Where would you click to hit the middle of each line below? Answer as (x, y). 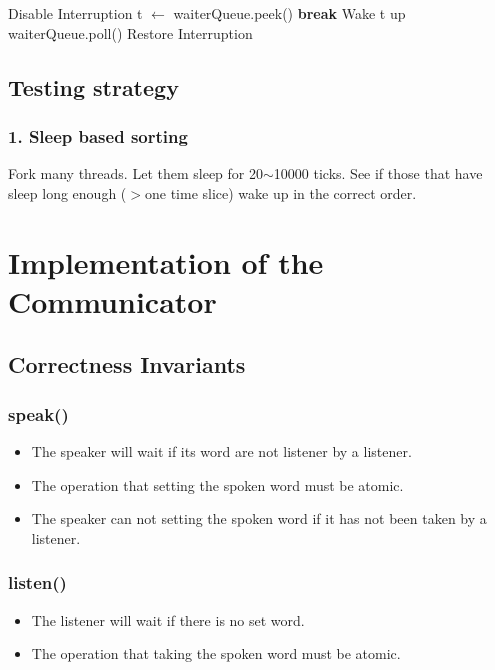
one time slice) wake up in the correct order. (280, 192)
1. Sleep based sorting (98, 135)
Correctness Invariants (127, 364)
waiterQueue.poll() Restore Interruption (130, 32)
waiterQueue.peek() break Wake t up (289, 13)
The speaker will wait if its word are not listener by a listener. (221, 450)
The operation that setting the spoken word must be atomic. (217, 484)
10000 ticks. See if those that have (378, 173)
